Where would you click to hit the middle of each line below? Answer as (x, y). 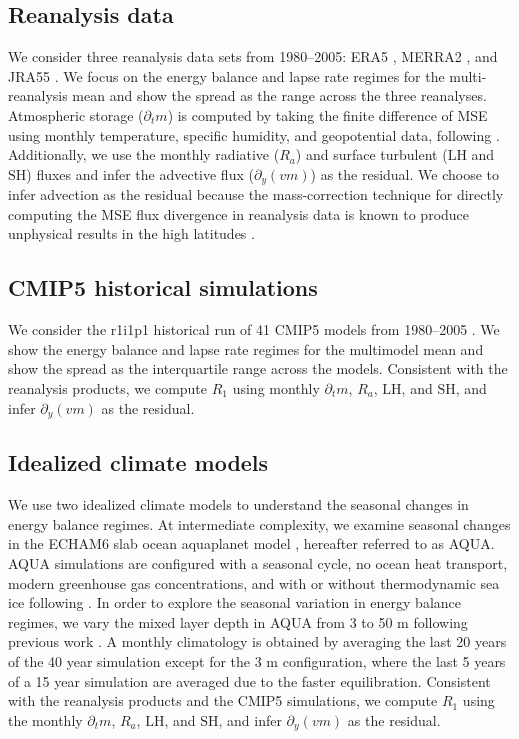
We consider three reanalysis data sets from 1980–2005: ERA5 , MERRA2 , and (253, 56)
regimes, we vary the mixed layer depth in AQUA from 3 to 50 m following (238, 621)
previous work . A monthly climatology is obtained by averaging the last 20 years (257, 641)
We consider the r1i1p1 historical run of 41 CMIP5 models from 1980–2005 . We (254, 329)
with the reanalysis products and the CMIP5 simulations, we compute (223, 700)
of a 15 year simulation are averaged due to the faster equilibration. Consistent (249, 680)
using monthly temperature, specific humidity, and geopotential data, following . (254, 134)
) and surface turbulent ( (371, 154)
